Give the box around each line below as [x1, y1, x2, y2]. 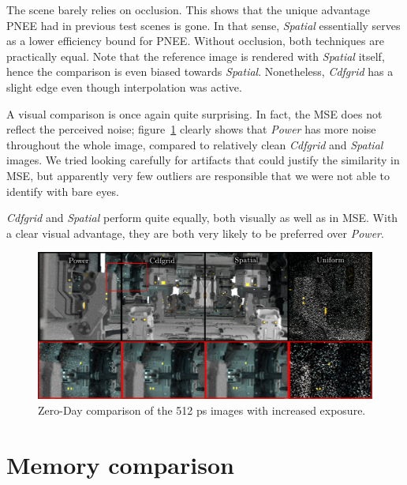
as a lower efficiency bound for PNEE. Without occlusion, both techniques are [6, 32, 384, 49]
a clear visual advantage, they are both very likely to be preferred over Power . [6, 224, 384, 241]
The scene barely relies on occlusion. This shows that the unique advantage [6, 2, 370, 17]
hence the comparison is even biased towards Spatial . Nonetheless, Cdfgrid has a [6, 63, 394, 80]
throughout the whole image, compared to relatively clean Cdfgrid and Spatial [6, 136, 383, 152]
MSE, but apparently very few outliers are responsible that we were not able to [6, 167, 390, 183]
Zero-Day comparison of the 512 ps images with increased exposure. [38, 401, 366, 418]
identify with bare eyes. [6, 182, 119, 199]
